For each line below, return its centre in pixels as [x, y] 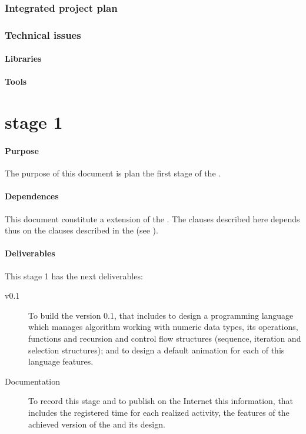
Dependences [32, 196]
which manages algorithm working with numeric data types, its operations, [163, 327]
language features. [61, 361]
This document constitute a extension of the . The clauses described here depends [152, 218]
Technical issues [43, 34]
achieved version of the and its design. [97, 424]
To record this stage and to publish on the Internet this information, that [161, 401]
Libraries [23, 59]
